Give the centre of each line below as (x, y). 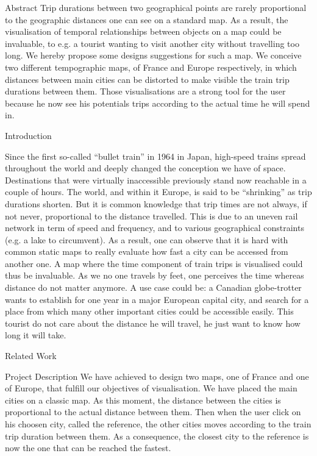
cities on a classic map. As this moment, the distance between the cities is (143, 400)
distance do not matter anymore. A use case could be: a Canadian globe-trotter (153, 287)
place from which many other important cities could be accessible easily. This (149, 311)
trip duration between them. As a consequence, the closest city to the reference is (157, 436)
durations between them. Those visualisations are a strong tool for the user (145, 91)
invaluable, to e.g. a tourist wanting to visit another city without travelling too (152, 43)
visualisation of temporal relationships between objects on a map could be (143, 31)
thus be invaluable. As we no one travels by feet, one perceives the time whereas (155, 275)
